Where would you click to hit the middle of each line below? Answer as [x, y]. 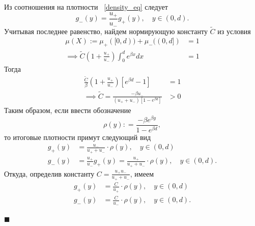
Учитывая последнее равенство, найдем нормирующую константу [106, 31]
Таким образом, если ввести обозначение [68, 110]
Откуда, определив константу [49, 173]
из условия [234, 31]
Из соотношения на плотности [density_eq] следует [86, 7]
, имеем [142, 173]
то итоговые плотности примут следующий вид [78, 137]
